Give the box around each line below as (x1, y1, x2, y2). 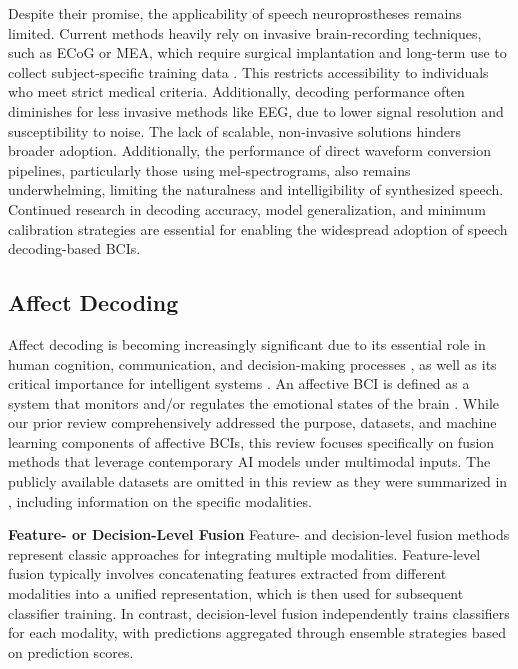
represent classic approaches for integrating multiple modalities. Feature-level (8, 543, 481, 564)
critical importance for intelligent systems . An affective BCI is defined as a (8, 373, 470, 394)
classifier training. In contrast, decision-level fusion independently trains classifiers (8, 602, 510, 623)
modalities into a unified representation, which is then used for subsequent (8, 583, 464, 604)
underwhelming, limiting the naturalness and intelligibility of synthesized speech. (8, 179, 504, 200)
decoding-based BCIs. (8, 238, 141, 259)
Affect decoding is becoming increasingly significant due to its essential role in (8, 333, 486, 354)
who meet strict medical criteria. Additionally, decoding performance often (8, 81, 465, 102)
